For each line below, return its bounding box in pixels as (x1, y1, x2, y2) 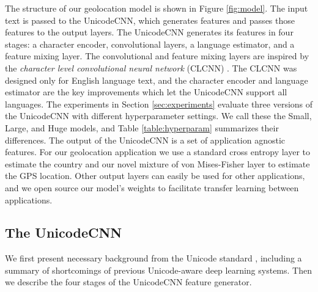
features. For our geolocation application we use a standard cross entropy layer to (5, 145, 311, 158)
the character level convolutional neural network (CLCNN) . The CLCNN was (5, 61, 297, 74)
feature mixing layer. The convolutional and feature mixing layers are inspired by (5, 49, 309, 62)
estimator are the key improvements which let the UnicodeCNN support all (5, 86, 287, 98)
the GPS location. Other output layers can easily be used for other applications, (5, 169, 305, 182)
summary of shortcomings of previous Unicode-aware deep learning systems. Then (5, 263, 312, 276)
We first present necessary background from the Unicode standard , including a (5, 252, 302, 265)
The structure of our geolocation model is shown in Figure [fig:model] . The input (5, 2, 308, 14)
